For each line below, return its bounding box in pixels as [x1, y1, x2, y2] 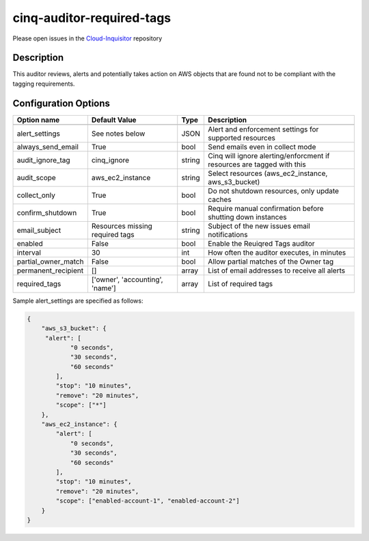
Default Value [91, 115, 137, 125]
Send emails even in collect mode [208, 142, 316, 151]
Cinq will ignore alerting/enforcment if [208, 151, 330, 160]
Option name [16, 115, 60, 125]
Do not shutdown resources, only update [208, 186, 340, 195]
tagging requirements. [12, 79, 75, 88]
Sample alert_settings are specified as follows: [12, 297, 143, 305]
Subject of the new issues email [208, 221, 310, 231]
